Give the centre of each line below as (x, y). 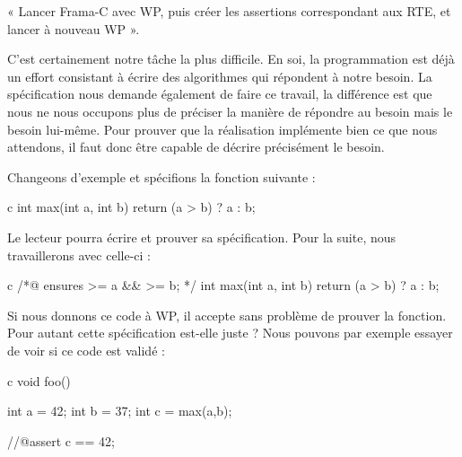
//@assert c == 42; (61, 440)
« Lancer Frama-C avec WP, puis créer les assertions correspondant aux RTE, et (229, 11)
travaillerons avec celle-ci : (79, 255)
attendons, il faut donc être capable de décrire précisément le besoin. (196, 147)
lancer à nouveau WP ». (74, 28)
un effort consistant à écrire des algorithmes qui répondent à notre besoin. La (220, 76)
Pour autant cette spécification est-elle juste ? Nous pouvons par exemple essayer (230, 333)
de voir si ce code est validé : (86, 350)
